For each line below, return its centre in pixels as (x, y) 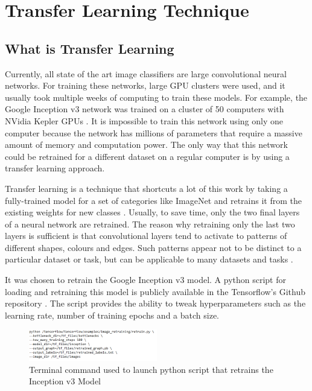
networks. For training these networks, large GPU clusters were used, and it (145, 85)
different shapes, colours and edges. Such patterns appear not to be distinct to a (153, 247)
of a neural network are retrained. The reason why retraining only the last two (150, 224)
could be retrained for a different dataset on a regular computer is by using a (147, 156)
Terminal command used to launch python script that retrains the (151, 369)
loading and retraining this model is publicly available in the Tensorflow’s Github (155, 291)
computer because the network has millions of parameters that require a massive (154, 132)
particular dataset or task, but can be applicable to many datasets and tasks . (149, 259)
